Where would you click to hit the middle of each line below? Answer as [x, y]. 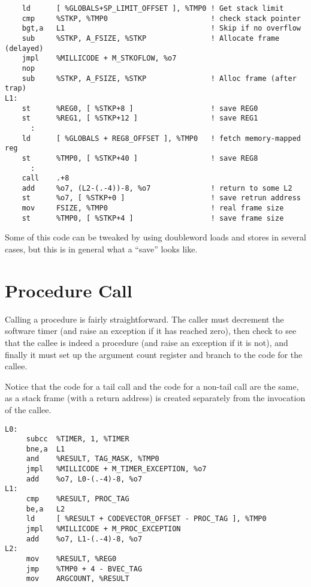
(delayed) [24, 48]
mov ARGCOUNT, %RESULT [78, 579]
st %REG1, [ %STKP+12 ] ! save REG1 [140, 118]
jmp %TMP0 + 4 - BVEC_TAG [84, 569]
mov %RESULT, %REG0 [71, 559]
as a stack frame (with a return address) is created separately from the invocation [155, 398]
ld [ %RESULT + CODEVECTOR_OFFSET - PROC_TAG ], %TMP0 [146, 519]
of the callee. [28, 409]
